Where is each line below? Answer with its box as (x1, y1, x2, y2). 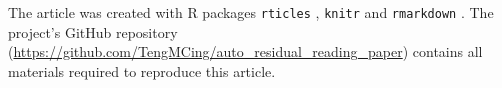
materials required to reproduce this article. (8, 60, 276, 81)
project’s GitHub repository (8, 21, 178, 42)
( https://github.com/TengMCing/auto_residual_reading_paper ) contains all (8, 41, 483, 62)
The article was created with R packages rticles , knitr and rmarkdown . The (8, 2, 494, 22)
